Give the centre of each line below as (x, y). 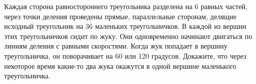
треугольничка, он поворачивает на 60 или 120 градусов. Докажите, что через (125, 55)
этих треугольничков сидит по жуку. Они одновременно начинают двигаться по (128, 36)
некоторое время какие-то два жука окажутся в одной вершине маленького (120, 66)
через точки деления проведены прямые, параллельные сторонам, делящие (120, 16)
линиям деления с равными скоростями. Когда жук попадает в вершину (116, 46)
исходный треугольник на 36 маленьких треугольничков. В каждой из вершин (125, 26)
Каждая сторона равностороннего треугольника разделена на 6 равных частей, (126, 6)
